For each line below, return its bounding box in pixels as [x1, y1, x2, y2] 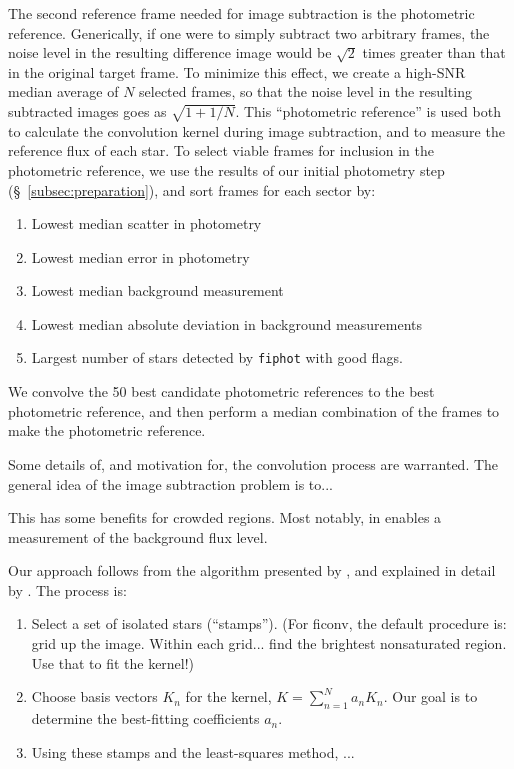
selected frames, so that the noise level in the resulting [139, 81, 472, 102]
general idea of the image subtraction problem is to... [8, 473, 333, 494]
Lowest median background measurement [31, 280, 284, 301]
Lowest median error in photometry [31, 246, 250, 267]
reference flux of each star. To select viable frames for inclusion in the [8, 140, 434, 161]
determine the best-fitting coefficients [31, 708, 260, 729]
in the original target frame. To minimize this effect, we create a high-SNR [8, 61, 466, 82]
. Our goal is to [383, 686, 478, 707]
